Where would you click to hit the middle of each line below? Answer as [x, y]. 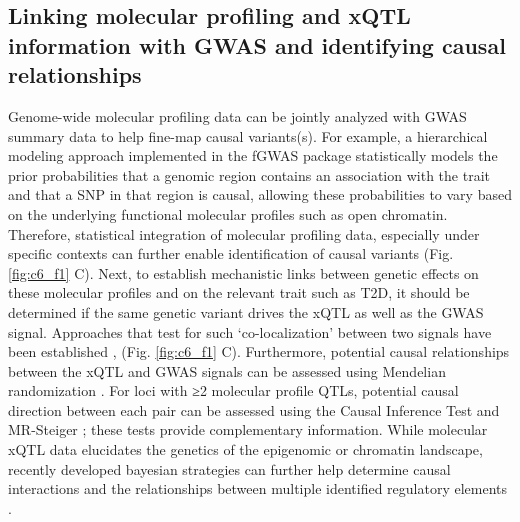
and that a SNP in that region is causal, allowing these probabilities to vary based [260, 194]
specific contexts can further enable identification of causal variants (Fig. [231, 253]
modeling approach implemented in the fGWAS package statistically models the [253, 155]
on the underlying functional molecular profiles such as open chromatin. [228, 213]
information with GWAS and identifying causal [257, 44]
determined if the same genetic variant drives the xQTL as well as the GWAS [246, 311]
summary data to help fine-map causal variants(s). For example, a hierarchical [248, 135]
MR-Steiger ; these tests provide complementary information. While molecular [248, 429]
